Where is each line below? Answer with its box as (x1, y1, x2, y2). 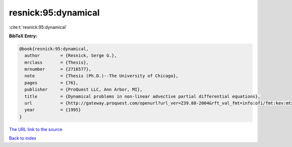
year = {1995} (24, 107, 81, 113)
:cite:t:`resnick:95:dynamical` (9, 24, 68, 30)
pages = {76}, (24, 80, 79, 85)
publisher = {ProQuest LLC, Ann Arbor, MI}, (24, 87, 143, 92)
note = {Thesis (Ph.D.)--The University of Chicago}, (24, 73, 179, 79)
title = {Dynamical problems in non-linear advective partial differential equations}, (24, 94, 260, 99)
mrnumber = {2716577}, (24, 66, 91, 72)
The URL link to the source (9, 126, 63, 132)
